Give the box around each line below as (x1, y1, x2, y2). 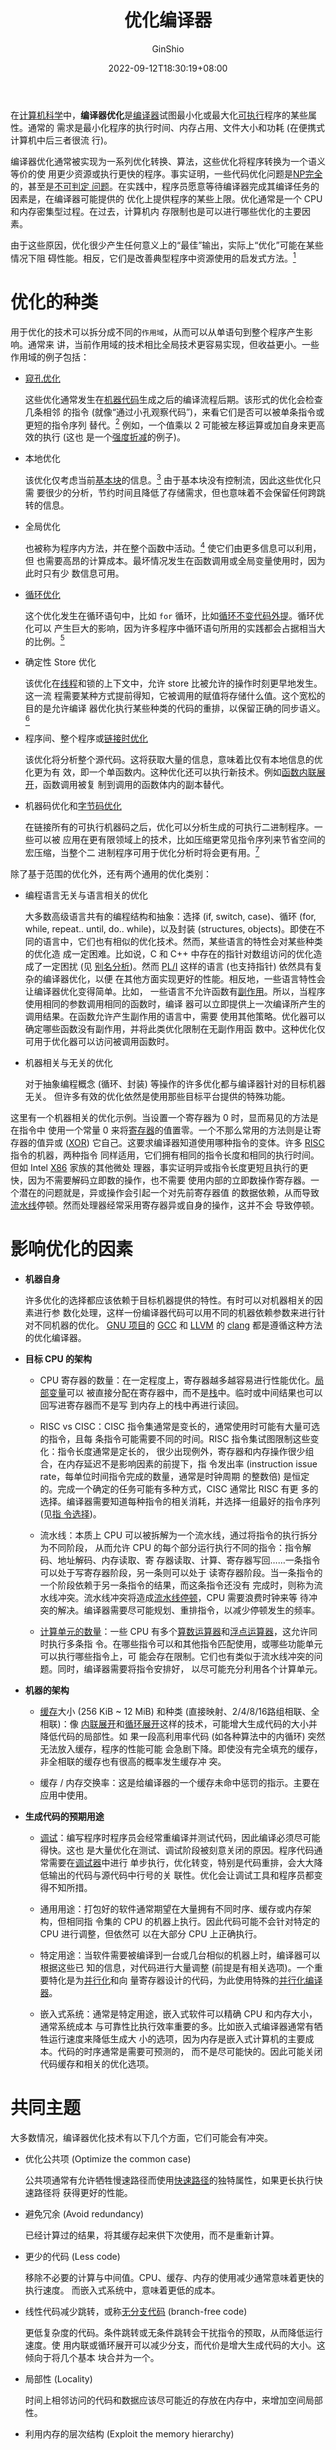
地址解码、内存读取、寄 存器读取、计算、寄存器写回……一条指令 (57, 1554, 321, 1566)
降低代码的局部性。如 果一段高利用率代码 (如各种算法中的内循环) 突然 (39, 1730, 326, 1742)
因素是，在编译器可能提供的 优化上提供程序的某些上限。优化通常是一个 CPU (10, 192, 323, 205)
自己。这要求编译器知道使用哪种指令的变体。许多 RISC (100, 1136, 325, 1148)
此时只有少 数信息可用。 (24, 567, 125, 579)
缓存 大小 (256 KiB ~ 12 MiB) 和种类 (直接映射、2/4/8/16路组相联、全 (39, 1705, 320, 1717)
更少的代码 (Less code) (24, 2250, 121, 2262)
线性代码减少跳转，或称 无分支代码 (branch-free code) (24, 2305, 248, 2317)
